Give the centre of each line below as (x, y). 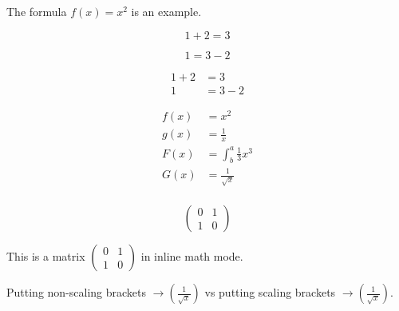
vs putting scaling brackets (270, 292)
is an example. (166, 11)
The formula (37, 11)
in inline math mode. (192, 256)
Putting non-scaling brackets (77, 292)
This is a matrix (46, 256)
